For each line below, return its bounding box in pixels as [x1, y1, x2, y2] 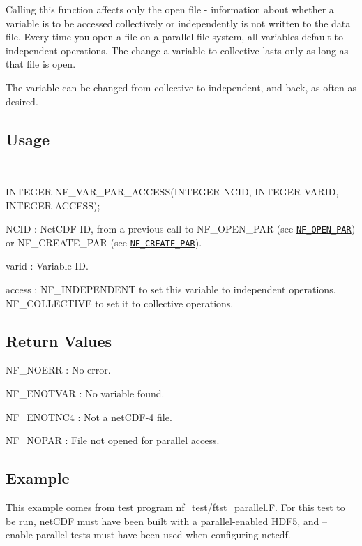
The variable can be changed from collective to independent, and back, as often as [6, 80, 357, 94]
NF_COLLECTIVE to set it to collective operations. [6, 295, 234, 310]
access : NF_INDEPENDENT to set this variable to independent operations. [6, 282, 336, 297]
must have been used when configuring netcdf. [93, 527, 291, 542]
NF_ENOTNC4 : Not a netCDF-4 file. [6, 409, 172, 424]
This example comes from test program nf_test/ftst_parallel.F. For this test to [6, 500, 345, 515]
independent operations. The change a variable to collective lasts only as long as [6, 43, 349, 57]
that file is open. [6, 57, 76, 71]
